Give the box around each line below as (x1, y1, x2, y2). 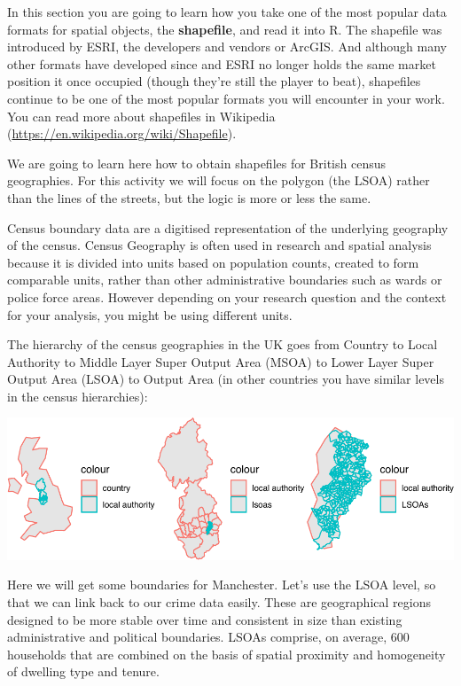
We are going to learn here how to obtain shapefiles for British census (7, 153, 386, 172)
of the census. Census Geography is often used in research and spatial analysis (7, 236, 432, 254)
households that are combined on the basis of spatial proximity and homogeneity (7, 644, 446, 663)
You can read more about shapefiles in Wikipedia (7, 106, 276, 125)
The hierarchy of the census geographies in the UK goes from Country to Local (7, 335, 438, 354)
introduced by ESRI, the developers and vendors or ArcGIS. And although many (7, 37, 447, 56)
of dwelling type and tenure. (7, 662, 160, 681)
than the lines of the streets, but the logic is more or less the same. (7, 188, 371, 207)
